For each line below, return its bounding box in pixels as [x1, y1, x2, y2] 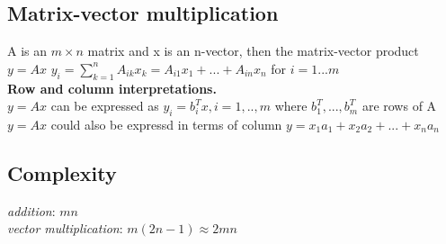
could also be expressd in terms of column [50, 114, 282, 133]
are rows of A [361, 96, 437, 115]
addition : [7, 201, 56, 220]
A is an [7, 41, 48, 60]
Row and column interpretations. [7, 78, 217, 97]
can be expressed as [50, 96, 159, 115]
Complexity [7, 158, 117, 186]
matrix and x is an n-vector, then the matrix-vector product [87, 41, 419, 60]
